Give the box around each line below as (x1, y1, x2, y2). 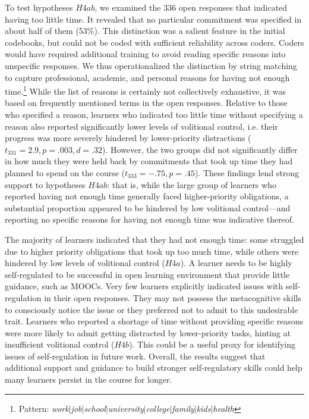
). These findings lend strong (194, 166, 299, 179)
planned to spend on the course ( (5, 166, 125, 179)
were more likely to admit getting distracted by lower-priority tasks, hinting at (5, 326, 291, 339)
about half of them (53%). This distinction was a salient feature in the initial (5, 24, 285, 37)
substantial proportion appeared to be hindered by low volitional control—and (5, 201, 291, 214)
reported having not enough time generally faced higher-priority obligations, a (5, 190, 289, 202)
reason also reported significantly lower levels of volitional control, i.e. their (5, 120, 278, 132)
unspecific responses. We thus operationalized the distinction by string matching (5, 59, 297, 71)
